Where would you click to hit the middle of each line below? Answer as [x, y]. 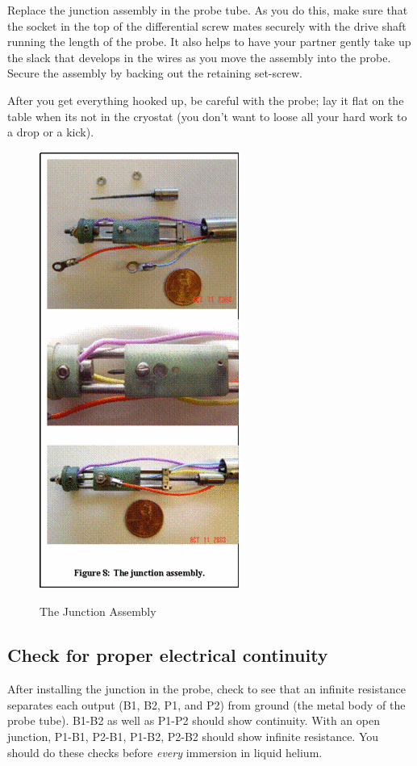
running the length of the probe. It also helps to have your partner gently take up [209, 42]
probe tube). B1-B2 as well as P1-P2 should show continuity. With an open [194, 720]
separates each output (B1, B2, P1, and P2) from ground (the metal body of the [206, 704]
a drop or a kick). [51, 132]
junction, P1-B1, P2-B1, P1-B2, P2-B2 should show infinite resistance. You [193, 736]
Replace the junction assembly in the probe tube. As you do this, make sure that [208, 10]
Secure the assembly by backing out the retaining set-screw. [155, 73]
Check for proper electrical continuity [168, 655]
